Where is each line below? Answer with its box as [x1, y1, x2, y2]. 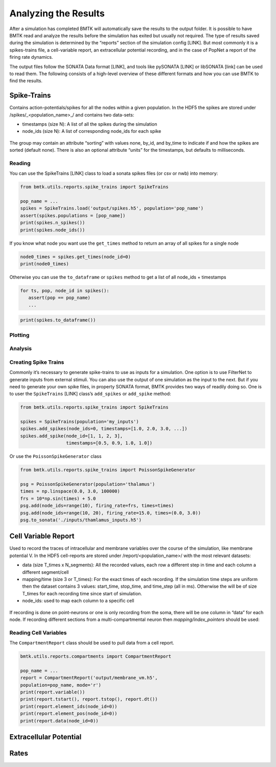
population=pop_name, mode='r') [20, 682, 102, 688]
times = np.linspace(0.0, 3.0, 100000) [20, 489, 120, 494]
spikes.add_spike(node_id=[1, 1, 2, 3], [20, 433, 123, 439]
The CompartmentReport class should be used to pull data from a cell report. [9, 640, 174, 646]
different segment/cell [22, 569, 69, 575]
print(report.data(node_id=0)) [20, 718, 99, 724]
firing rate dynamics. [9, 54, 53, 60]
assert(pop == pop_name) [28, 295, 90, 301]
